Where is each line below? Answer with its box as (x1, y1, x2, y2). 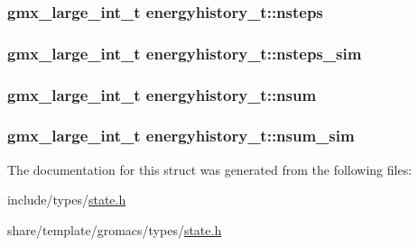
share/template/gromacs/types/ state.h (7, 220, 222, 239)
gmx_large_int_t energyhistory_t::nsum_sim (7, 124, 355, 147)
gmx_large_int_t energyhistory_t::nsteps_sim (7, 41, 362, 64)
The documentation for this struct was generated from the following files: (7, 159, 413, 178)
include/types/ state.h (7, 190, 126, 209)
